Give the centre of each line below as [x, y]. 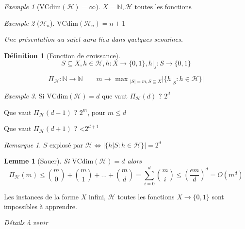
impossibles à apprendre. [41, 206]
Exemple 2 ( [22, 23]
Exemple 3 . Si [24, 95]
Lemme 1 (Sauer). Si [37, 161]
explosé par [66, 144]
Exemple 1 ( [22, 6]
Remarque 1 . [23, 144]
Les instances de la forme [41, 197]
